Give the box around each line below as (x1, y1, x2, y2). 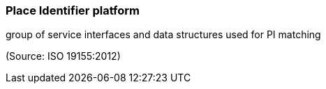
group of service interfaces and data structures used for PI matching (6, 29, 321, 41)
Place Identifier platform (6, 3, 140, 17)
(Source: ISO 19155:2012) (6, 50, 121, 63)
